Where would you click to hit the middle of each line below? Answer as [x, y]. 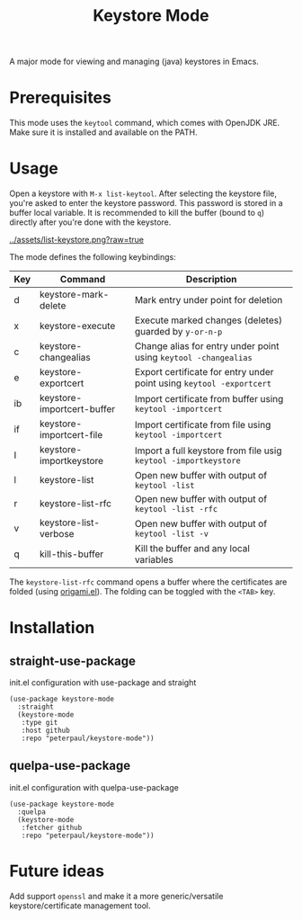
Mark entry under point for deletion [209, 300]
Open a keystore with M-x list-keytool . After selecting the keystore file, [143, 193]
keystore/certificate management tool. [80, 906]
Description [211, 280]
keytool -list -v [172, 534]
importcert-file [71, 435]
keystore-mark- [74, 295]
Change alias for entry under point [207, 346]
